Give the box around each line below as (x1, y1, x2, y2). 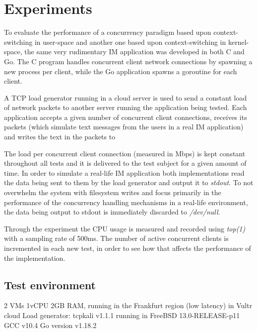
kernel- (228, 36, 249, 47)
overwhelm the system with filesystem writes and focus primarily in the (4, 187, 221, 198)
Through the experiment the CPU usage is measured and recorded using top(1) (4, 223, 246, 233)
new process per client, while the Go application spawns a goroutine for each (4, 66, 237, 76)
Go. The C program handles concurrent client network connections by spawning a (4, 56, 253, 66)
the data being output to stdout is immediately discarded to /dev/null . (4, 207, 220, 217)
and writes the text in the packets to (4, 131, 116, 142)
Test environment (4, 277, 96, 292)
